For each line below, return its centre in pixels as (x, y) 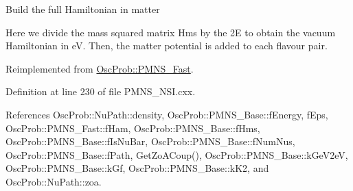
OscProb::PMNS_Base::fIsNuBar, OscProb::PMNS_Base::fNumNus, (150, 141)
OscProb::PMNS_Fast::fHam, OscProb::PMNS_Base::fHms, (133, 128)
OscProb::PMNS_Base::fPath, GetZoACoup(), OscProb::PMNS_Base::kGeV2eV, (177, 154)
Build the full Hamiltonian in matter (83, 9)
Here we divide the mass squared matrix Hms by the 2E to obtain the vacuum (171, 32)
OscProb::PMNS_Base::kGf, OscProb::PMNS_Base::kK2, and (137, 168)
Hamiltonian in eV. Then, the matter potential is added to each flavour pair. (167, 46)
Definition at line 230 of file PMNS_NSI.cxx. (101, 91)
